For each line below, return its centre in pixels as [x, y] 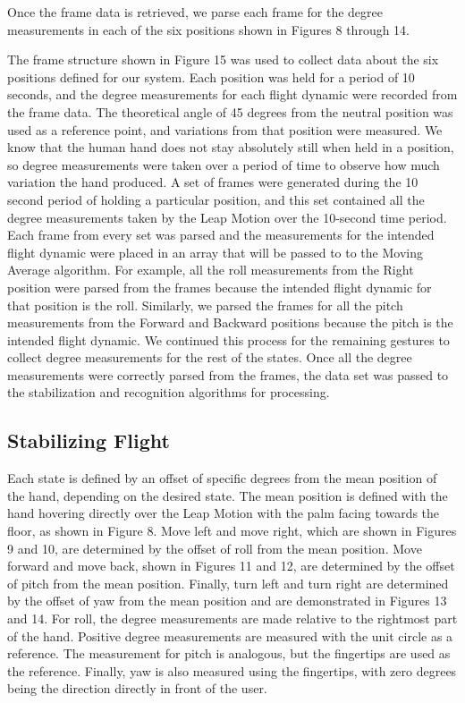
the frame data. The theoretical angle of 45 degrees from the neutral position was [230, 111]
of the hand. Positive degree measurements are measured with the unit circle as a [230, 635]
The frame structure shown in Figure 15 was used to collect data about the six [223, 59]
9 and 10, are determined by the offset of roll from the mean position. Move [215, 548]
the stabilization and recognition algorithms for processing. [169, 392]
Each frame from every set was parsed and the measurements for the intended [221, 235]
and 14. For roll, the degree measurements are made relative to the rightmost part [232, 618]
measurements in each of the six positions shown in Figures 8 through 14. [209, 29]
